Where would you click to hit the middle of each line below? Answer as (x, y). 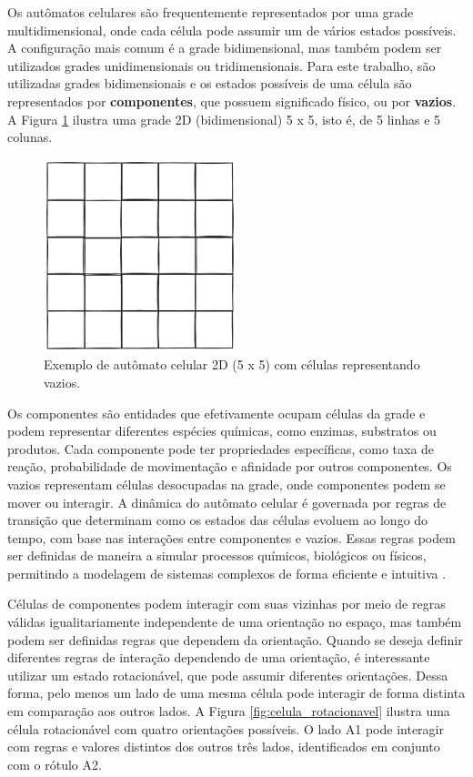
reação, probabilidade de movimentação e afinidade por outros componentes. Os (230, 466)
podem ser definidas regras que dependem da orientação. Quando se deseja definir (235, 639)
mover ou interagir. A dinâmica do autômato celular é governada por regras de (227, 502)
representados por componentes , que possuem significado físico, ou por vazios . (232, 101)
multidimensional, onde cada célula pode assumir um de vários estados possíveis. (232, 30)
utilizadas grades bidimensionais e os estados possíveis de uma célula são (210, 83)
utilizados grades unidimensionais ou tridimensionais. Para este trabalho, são (221, 65)
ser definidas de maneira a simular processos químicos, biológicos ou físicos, (217, 555)
